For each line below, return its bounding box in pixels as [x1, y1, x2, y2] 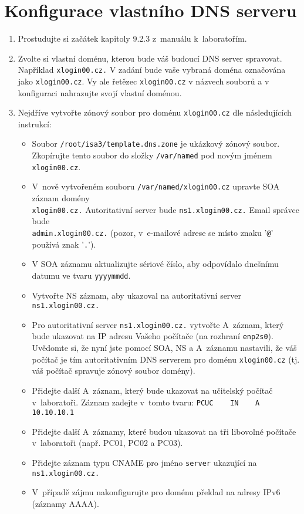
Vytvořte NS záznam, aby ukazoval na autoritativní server [32, 289, 242, 301]
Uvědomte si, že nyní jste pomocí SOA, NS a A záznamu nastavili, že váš [32, 341, 297, 354]
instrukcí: [18, 117, 52, 130]
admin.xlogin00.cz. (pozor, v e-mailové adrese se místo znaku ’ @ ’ [32, 226, 273, 238]
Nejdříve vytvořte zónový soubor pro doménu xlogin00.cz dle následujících [18, 106, 292, 119]
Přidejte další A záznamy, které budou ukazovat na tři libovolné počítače [32, 425, 296, 437]
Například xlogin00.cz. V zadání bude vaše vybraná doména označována [18, 63, 286, 76]
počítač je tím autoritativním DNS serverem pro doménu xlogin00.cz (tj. [32, 353, 300, 365]
